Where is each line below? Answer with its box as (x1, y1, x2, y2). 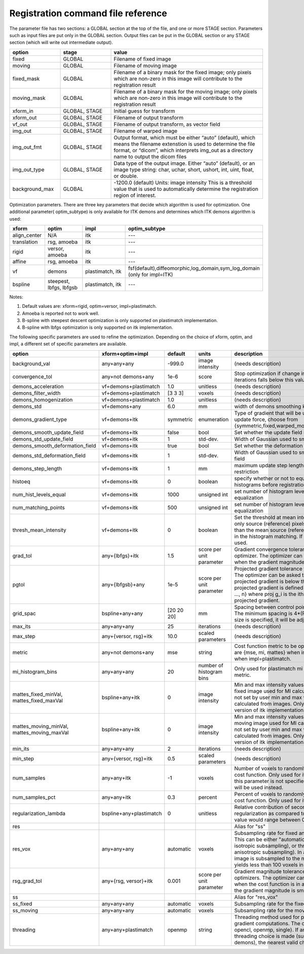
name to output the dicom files (113, 153, 187, 160)
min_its (12, 745, 30, 752)
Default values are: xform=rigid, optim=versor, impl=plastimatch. (22, 303, 157, 309)
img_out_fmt (12, 144, 42, 151)
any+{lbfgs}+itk (101, 552, 139, 559)
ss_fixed (12, 900, 32, 907)
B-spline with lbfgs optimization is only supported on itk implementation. (22, 325, 173, 331)
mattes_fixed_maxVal (12, 697, 63, 704)
